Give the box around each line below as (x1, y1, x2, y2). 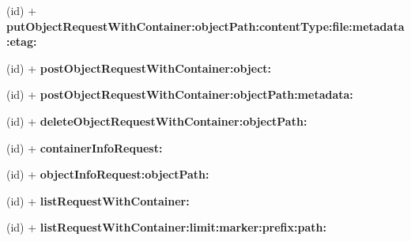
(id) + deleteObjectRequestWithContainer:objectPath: (6, 112, 307, 129)
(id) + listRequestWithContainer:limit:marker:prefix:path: (6, 219, 326, 235)
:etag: (6, 33, 37, 50)
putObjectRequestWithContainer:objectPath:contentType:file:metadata (6, 17, 405, 34)
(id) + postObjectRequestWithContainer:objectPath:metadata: (6, 86, 353, 103)
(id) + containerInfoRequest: (6, 139, 163, 156)
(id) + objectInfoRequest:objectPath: (6, 166, 209, 183)
